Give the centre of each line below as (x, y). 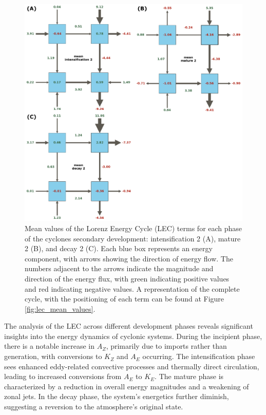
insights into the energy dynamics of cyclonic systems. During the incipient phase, (133, 336)
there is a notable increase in (49, 346)
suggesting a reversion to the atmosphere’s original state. (94, 407)
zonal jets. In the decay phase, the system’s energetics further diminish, (117, 396)
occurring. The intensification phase (199, 356)
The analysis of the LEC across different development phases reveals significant (129, 326)
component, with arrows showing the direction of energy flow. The (129, 258)
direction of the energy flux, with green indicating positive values (127, 278)
